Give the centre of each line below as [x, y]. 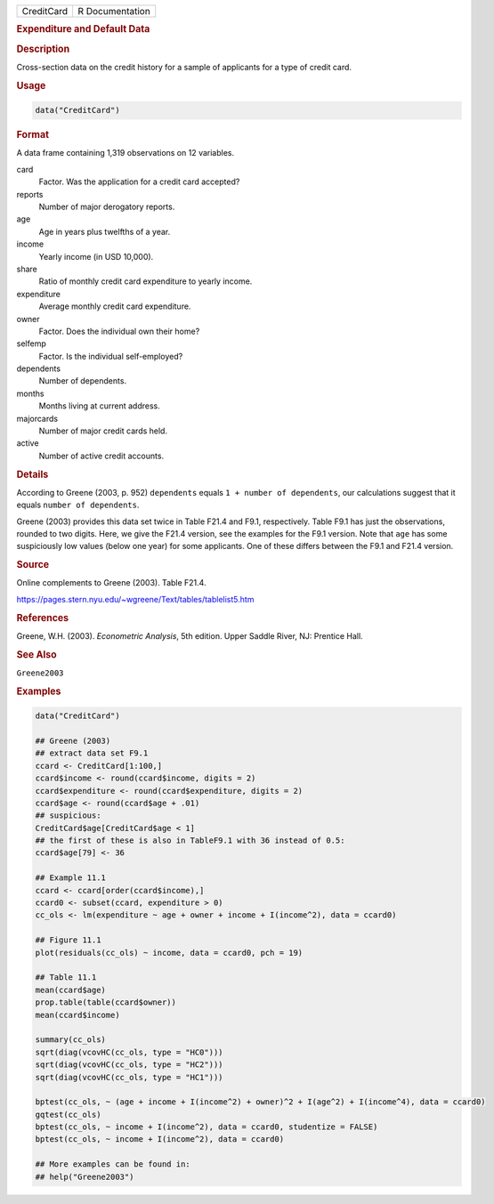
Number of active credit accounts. [101, 456]
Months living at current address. [99, 406]
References [43, 618]
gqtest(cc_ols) [68, 1114]
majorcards [37, 418]
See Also [36, 654]
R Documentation [114, 11]
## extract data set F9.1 [92, 753]
